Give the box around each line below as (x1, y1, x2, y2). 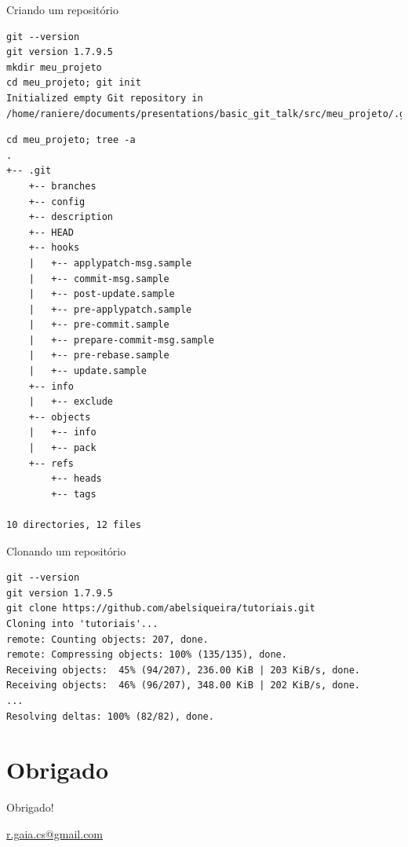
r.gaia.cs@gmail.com (6, 825, 104, 841)
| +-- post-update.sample (28, 288, 175, 300)
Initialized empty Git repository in (6, 92, 203, 104)
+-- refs (28, 457, 74, 469)
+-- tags (51, 488, 97, 500)
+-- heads (51, 473, 102, 485)
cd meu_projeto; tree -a (6, 134, 136, 146)
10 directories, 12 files (6, 519, 141, 530)
